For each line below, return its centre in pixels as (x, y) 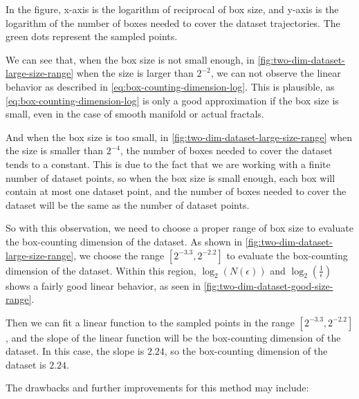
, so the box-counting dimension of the (246, 351)
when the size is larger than (135, 73)
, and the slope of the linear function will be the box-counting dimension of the (173, 337)
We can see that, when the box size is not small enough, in (130, 59)
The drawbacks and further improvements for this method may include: (157, 388)
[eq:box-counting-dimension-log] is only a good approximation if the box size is (172, 100)
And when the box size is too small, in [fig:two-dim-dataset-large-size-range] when (179, 137)
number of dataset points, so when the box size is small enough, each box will (171, 177)
